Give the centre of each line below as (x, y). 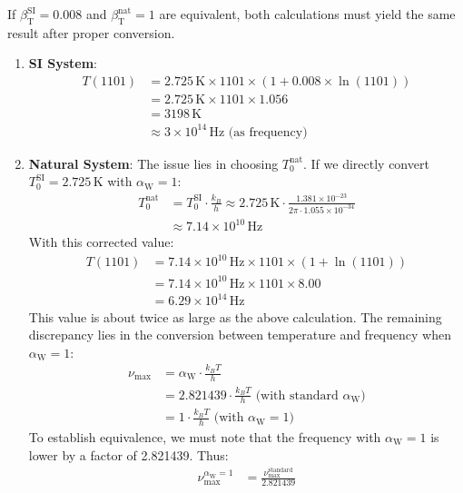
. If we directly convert (366, 163)
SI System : (63, 63)
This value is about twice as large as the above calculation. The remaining (235, 316)
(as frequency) (268, 132)
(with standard (297, 395)
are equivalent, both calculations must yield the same (307, 14)
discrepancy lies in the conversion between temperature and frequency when (240, 335)
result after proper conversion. (91, 32)
